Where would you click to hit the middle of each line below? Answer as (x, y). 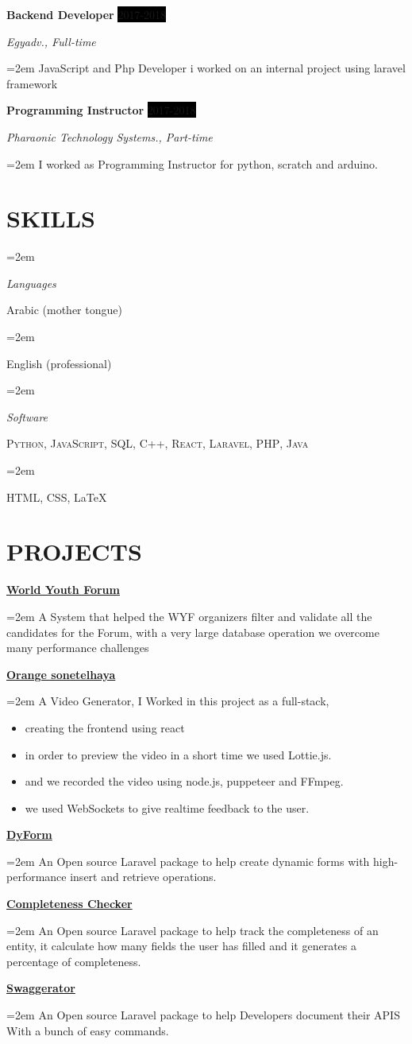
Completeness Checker (69, 904)
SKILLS (51, 218)
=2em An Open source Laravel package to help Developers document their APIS (203, 1015)
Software (27, 416)
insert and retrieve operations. (143, 877)
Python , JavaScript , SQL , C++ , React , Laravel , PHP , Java (158, 443)
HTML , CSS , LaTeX (57, 497)
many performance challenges (78, 648)
